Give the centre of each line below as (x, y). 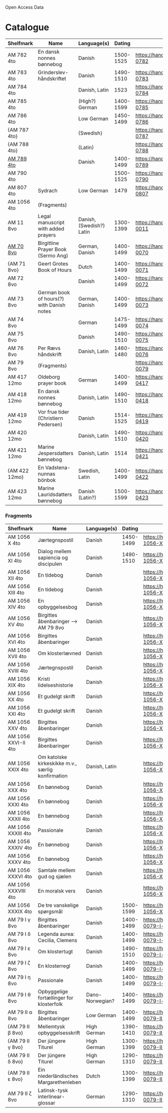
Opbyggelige (53, 991)
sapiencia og (53, 558)
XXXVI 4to (20, 876)
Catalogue (27, 28)
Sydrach (47, 191)
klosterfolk (50, 1004)
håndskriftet (52, 79)
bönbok (47, 480)
